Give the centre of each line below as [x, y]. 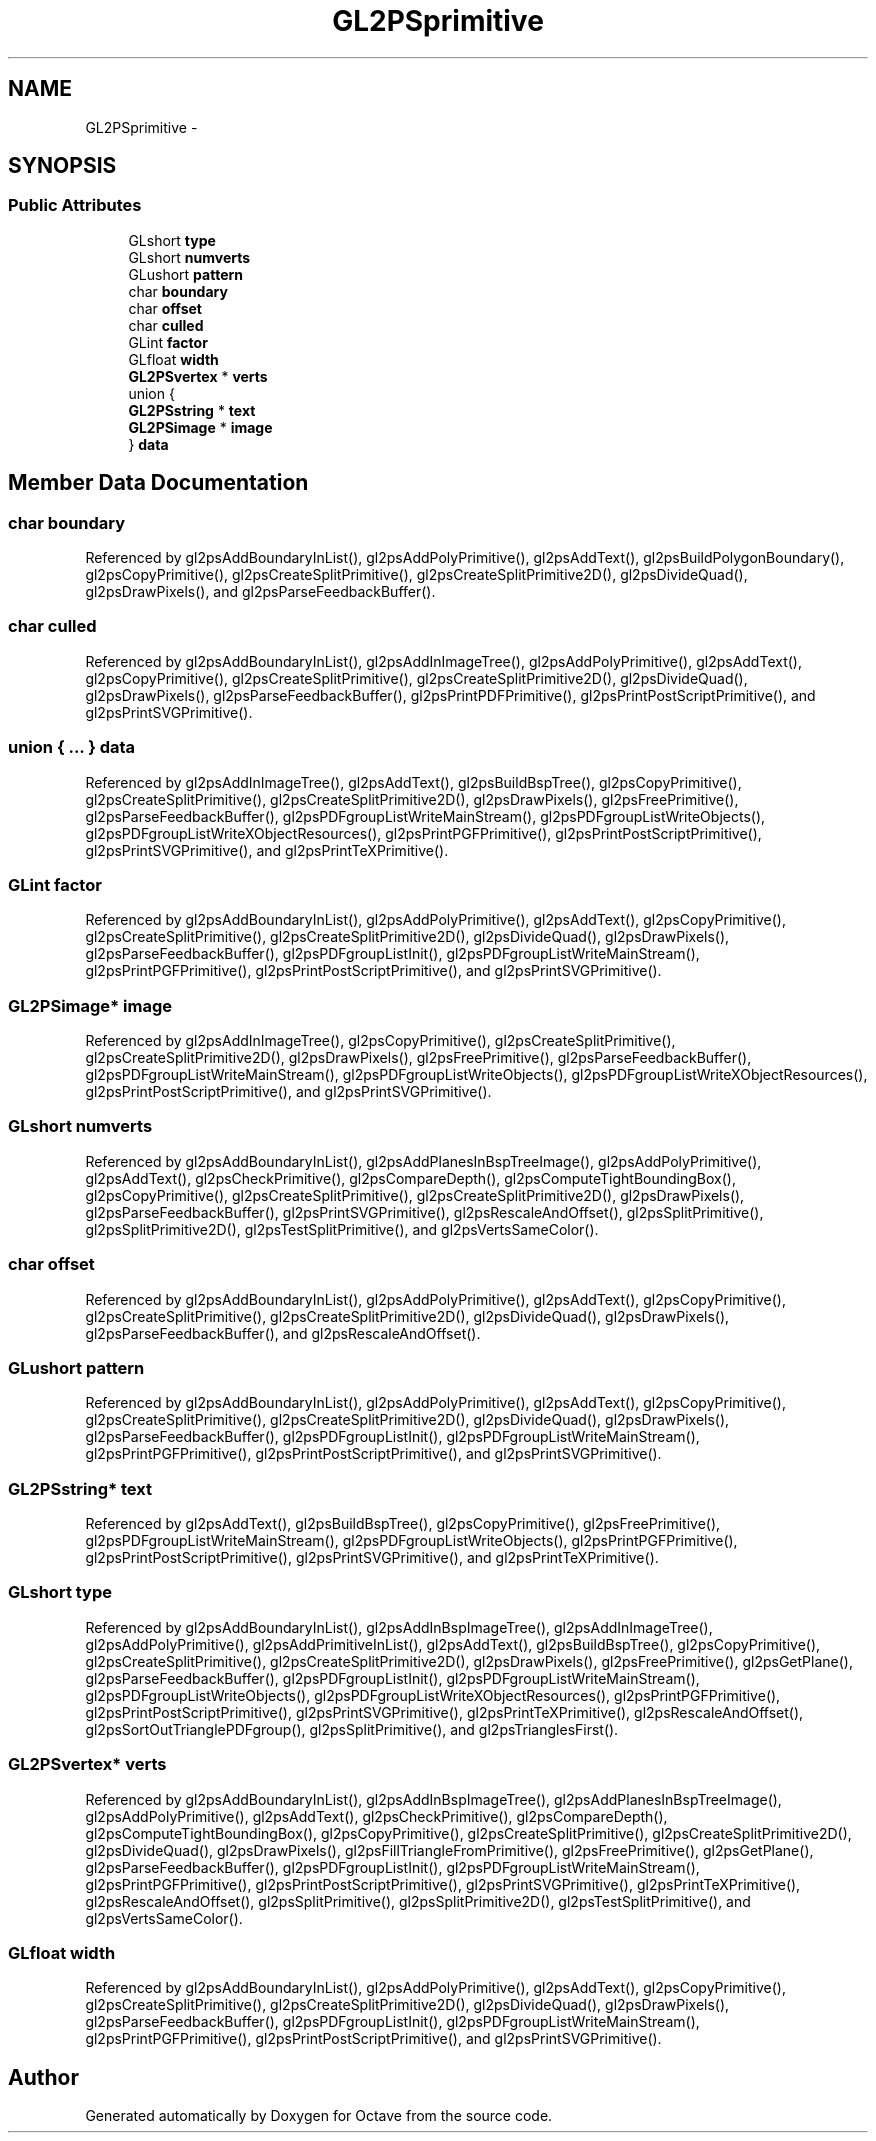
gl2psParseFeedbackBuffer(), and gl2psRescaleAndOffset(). [283, 1333]
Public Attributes [75, 205]
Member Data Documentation [158, 483]
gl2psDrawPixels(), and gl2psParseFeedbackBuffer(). [260, 592]
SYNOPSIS [62, 166]
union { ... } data [72, 747]
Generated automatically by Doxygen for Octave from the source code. [319, 2116]
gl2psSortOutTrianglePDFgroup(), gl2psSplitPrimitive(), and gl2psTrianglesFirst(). [352, 1729]
